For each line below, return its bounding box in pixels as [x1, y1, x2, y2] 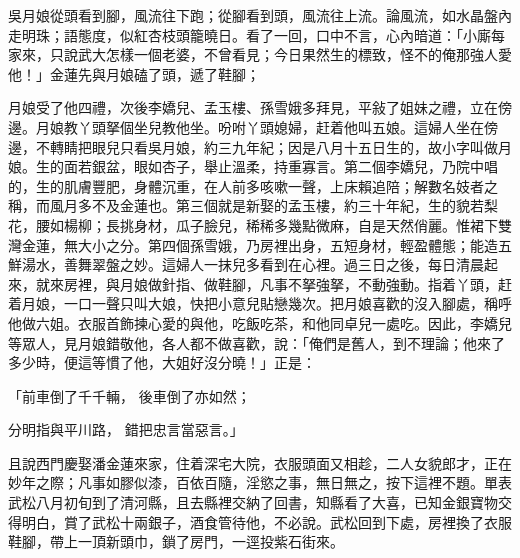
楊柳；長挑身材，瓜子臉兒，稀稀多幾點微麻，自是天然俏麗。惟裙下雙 [63, 214, 512, 235]
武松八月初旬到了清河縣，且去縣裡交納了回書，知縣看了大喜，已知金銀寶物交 [8, 492, 512, 513]
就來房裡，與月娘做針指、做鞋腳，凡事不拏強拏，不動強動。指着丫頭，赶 [35, 273, 512, 294]
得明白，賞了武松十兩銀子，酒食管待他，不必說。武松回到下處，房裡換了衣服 [8, 511, 512, 532]
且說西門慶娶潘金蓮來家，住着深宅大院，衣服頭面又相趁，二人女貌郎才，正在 [8, 452, 512, 473]
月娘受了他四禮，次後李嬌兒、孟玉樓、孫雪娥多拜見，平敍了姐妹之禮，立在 [8, 97, 498, 118]
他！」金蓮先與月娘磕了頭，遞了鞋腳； [8, 63, 260, 84]
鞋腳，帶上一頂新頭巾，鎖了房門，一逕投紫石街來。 [8, 531, 344, 552]
